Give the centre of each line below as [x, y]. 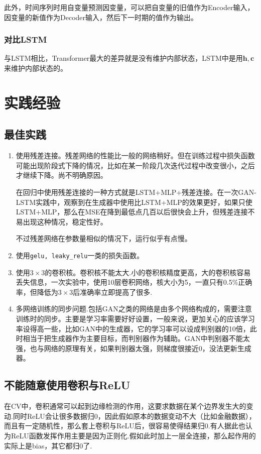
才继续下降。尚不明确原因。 [61, 175]
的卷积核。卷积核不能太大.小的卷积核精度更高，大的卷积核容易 [148, 272]
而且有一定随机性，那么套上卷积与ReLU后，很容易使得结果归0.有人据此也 [125, 426]
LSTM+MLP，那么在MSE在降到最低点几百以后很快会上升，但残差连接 [132, 212]
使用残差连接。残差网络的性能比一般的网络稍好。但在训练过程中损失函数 [135, 155]
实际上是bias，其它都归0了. [48, 445]
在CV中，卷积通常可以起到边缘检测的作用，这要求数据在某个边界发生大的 [125, 406]
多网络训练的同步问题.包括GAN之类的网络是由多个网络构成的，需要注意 [134, 309]
